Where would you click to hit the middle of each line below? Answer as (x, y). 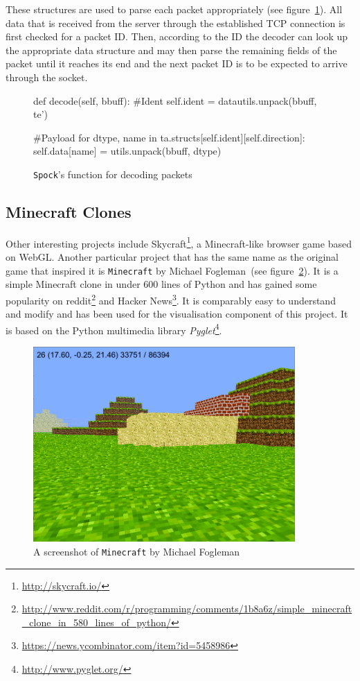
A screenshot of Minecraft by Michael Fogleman (137, 551)
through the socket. (47, 77)
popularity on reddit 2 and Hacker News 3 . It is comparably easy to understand (171, 299)
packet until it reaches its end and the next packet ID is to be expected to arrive (177, 63)
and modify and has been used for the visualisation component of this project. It (177, 314)
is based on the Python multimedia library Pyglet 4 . (114, 329)
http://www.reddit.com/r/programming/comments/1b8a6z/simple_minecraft (187, 609)
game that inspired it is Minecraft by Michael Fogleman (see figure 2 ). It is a (172, 270)
